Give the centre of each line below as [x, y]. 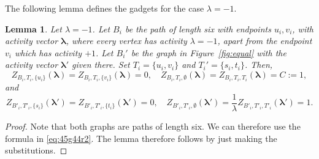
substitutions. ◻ [36, 150]
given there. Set [101, 65]
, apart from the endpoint [265, 41]
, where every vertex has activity [126, 41]
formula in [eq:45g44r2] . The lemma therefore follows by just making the [141, 138]
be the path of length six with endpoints [198, 28]
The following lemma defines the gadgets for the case [105, 8]
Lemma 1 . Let [33, 28]
